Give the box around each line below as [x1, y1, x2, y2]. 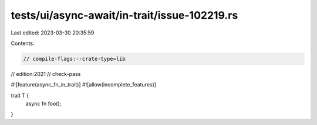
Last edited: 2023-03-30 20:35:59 [11, 29, 95, 36]
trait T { [11, 92, 29, 99]
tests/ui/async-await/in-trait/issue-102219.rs [11, 9, 238, 22]
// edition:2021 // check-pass [11, 70, 81, 77]
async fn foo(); [25, 100, 62, 107]
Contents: [11, 40, 35, 47]
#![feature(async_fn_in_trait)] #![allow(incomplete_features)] [11, 81, 157, 88]
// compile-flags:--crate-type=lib [23, 55, 126, 62]
